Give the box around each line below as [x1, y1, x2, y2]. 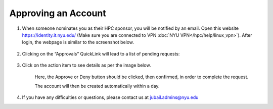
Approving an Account [9, 8, 106, 19]
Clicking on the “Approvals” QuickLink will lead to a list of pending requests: [22, 50, 180, 57]
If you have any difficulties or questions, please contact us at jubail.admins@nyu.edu [22, 94, 199, 100]
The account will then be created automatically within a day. [34, 83, 160, 89]
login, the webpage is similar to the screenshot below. [22, 39, 134, 45]
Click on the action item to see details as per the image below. [22, 62, 151, 68]
